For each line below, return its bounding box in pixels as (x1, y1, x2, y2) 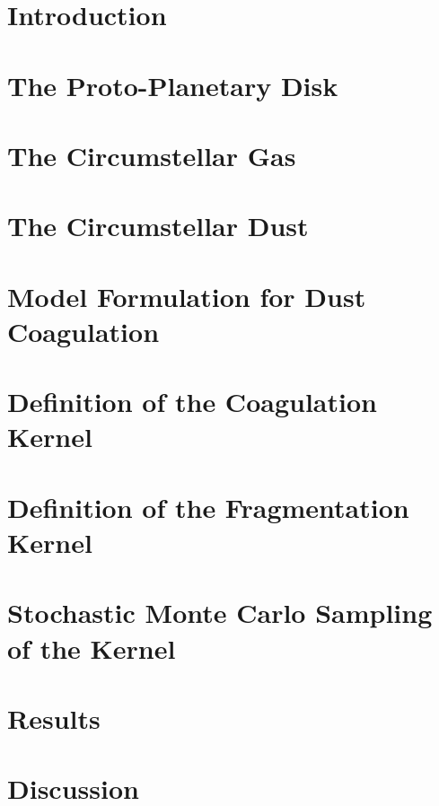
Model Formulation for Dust (7, 277, 366, 314)
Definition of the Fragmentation (7, 488, 409, 525)
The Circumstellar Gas (7, 136, 296, 173)
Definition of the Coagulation (7, 383, 377, 420)
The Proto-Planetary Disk (7, 66, 338, 103)
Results (7, 699, 101, 736)
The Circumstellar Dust (7, 207, 309, 244)
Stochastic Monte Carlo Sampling (7, 594, 433, 631)
